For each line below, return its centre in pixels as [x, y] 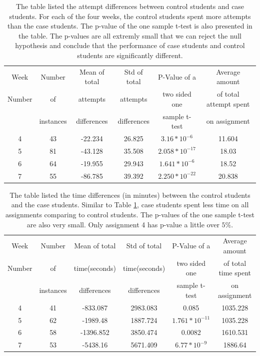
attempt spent [228, 103]
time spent [235, 273]
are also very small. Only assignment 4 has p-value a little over [123, 224]
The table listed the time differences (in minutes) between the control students [130, 195]
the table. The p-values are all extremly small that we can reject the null [130, 35]
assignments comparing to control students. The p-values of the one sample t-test [130, 214]
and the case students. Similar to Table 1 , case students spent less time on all [130, 205]
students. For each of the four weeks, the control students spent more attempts [130, 16]
